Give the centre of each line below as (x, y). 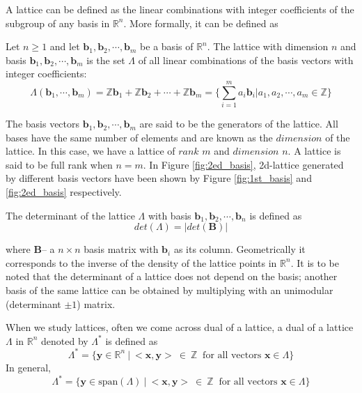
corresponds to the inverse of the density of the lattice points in (141, 262)
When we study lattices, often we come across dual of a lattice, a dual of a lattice (180, 327)
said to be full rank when (59, 164)
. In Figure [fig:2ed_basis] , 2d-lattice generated (243, 164)
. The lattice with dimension (268, 46)
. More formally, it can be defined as (201, 23)
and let (65, 46)
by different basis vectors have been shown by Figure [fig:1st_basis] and (159, 178)
